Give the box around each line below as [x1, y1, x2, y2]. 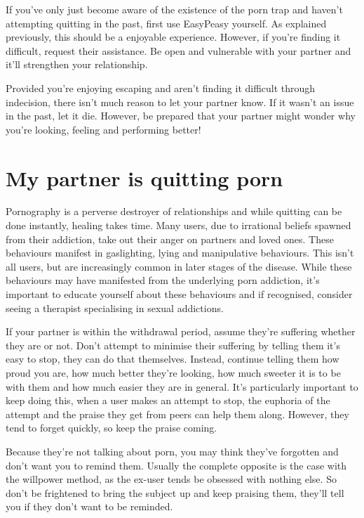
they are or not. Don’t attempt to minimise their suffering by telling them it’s [6, 337, 340, 352]
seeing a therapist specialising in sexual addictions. [6, 300, 224, 315]
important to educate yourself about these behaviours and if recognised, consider [6, 287, 353, 302]
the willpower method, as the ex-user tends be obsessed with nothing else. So [6, 472, 337, 486]
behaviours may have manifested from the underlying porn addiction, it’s [6, 273, 320, 287]
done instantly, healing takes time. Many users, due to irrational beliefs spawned [6, 218, 351, 233]
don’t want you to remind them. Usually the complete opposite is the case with [6, 458, 347, 472]
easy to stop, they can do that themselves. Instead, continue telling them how [6, 351, 339, 366]
